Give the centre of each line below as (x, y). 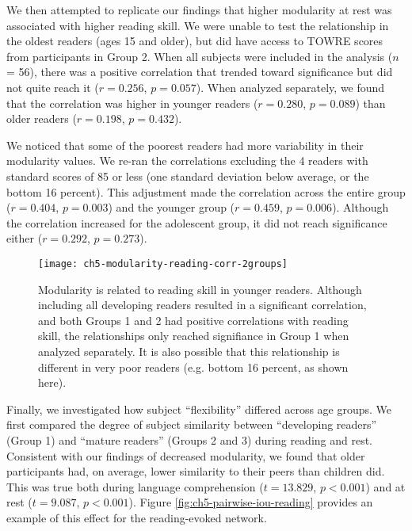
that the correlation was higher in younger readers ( (132, 103)
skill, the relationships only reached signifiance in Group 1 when (194, 336)
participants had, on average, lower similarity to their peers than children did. (196, 471)
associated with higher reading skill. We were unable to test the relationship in (198, 25)
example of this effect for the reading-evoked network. (137, 517)
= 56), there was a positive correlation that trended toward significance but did (200, 72)
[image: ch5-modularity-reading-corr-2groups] (163, 264)
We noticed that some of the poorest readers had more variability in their (185, 145)
